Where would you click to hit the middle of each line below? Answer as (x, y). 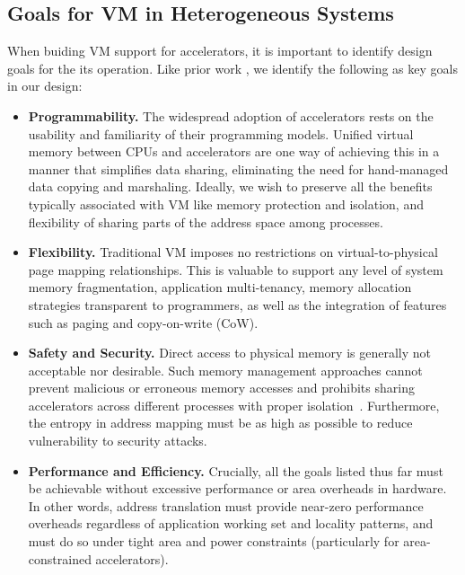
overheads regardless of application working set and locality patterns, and (231, 523)
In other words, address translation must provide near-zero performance (226, 505)
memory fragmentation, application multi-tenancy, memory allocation (220, 287)
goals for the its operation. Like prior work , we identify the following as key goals (232, 68)
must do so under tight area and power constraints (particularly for (214, 541)
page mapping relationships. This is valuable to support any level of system (236, 269)
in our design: (45, 86)
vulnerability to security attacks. (118, 441)
